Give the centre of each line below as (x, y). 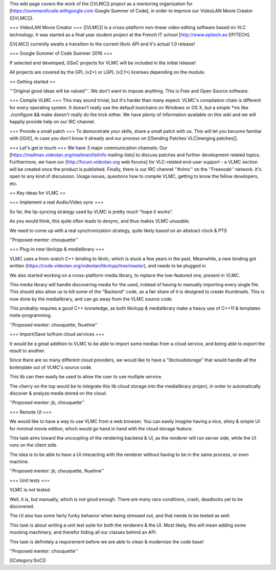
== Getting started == (32, 81)
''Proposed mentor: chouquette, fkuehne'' (54, 325)
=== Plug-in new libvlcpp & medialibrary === (57, 249)
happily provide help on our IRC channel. (52, 122)
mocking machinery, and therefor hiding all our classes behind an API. (83, 532)
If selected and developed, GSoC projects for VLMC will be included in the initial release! (103, 63)
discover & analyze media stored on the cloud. (58, 393)
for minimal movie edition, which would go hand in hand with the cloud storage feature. (101, 428)
